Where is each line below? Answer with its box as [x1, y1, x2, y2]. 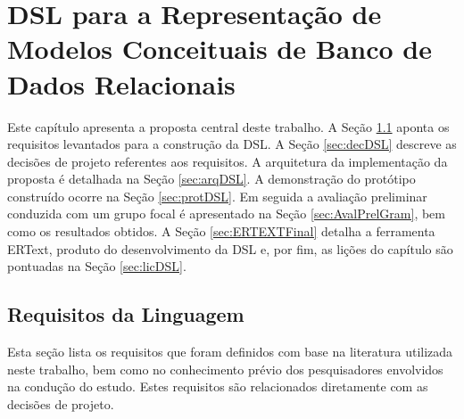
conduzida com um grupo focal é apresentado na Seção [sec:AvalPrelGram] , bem [7, 204, 445, 223]
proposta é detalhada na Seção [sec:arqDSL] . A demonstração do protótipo [7, 169, 416, 188]
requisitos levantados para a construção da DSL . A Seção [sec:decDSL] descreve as [7, 135, 457, 153]
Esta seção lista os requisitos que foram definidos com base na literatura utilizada [7, 342, 453, 361]
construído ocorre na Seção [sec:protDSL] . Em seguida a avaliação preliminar [7, 186, 427, 205]
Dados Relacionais [7, 65, 236, 102]
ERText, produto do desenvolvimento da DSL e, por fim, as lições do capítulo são [7, 239, 453, 258]
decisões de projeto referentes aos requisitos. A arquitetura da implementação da [7, 152, 448, 170]
